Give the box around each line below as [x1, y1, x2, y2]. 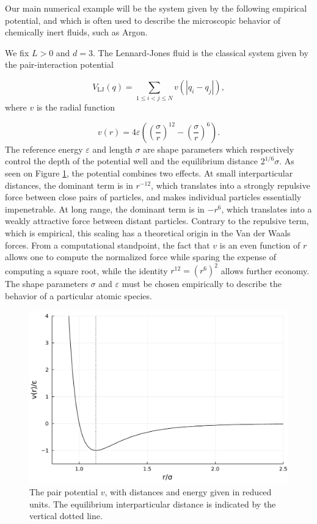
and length [92, 142, 133, 155]
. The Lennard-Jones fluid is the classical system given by [93, 46, 308, 59]
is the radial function [36, 101, 115, 114]
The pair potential [29, 485, 98, 498]
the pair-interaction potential [5, 58, 114, 71]
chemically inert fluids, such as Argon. [5, 26, 148, 38]
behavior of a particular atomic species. [5, 289, 152, 302]
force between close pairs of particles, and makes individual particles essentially [5, 191, 302, 203]
